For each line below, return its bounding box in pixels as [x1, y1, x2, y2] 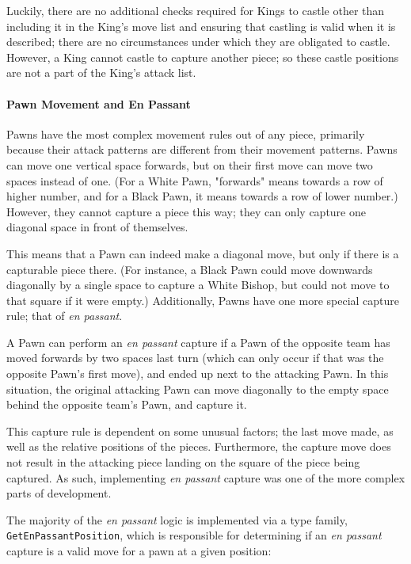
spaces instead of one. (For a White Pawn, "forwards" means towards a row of [6, 172, 383, 189]
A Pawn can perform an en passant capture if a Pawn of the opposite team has [6, 333, 390, 350]
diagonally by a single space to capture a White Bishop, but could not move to [6, 276, 390, 293]
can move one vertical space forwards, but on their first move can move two [6, 156, 373, 173]
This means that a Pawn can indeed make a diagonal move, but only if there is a [6, 245, 399, 261]
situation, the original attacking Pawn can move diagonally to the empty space [6, 380, 389, 397]
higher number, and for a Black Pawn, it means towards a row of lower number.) [6, 188, 398, 204]
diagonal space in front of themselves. [6, 219, 188, 235]
